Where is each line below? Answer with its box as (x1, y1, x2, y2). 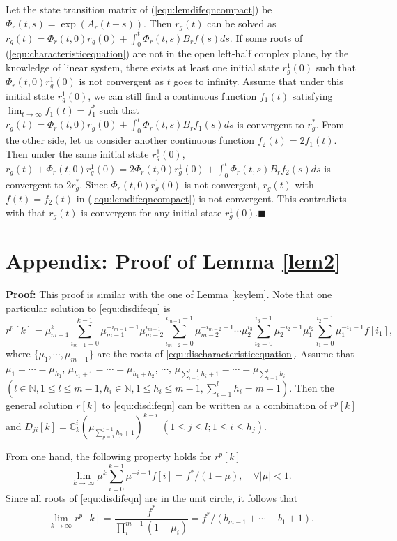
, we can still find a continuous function (88, 88, 257, 103)
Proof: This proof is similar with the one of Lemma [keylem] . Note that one (6, 287, 332, 302)
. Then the (289, 380, 334, 394)
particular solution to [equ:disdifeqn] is (6, 300, 171, 315)
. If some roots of (229, 30, 303, 45)
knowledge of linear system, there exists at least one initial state (6, 59, 279, 74)
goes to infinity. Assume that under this (173, 74, 343, 89)
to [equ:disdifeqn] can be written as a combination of (102, 397, 327, 412)
